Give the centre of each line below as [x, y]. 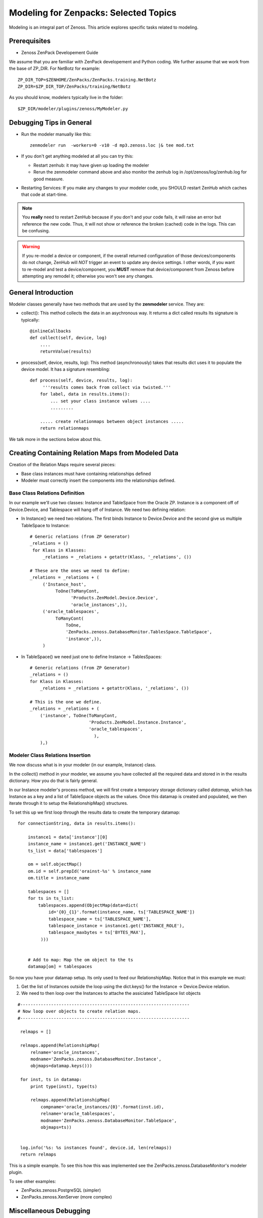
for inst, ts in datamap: [51, 1080]
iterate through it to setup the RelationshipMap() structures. [69, 803]
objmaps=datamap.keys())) [61, 1066]
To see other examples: [32, 1181]
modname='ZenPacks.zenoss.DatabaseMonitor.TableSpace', [109, 1120]
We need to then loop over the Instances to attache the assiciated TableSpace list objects [111, 993]
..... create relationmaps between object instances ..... [112, 421]
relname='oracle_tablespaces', [78, 1114]
